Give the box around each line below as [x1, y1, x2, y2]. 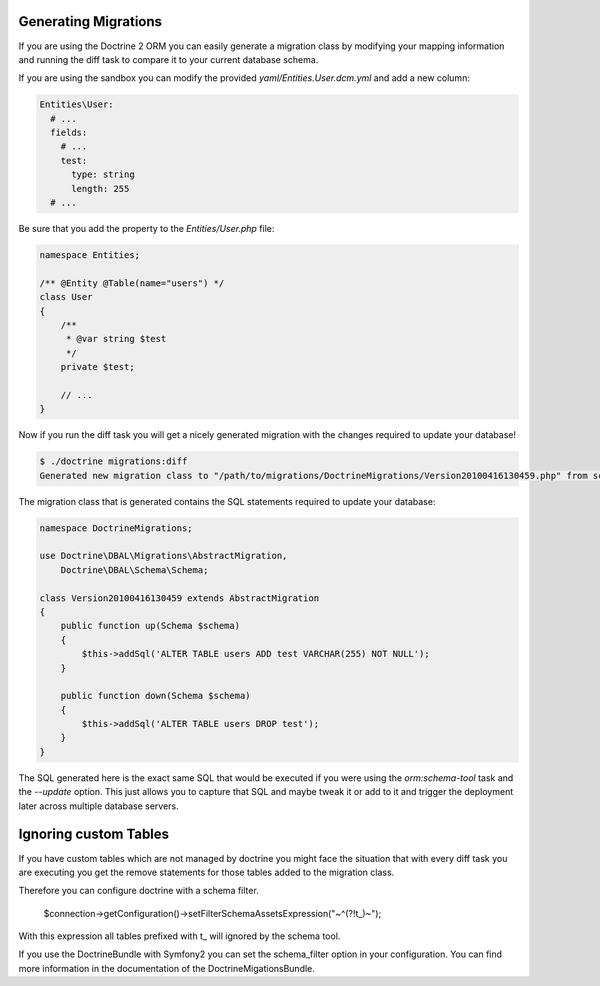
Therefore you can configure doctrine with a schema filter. [18, 885, 259, 897]
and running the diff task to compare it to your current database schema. [18, 53, 319, 65]
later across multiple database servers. [18, 800, 179, 812]
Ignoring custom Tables [18, 826, 170, 843]
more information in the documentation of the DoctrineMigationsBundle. [18, 962, 315, 974]
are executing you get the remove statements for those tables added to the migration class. [18, 866, 395, 878]
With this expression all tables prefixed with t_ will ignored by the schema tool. [18, 930, 341, 942]
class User [39, 291, 93, 303]
